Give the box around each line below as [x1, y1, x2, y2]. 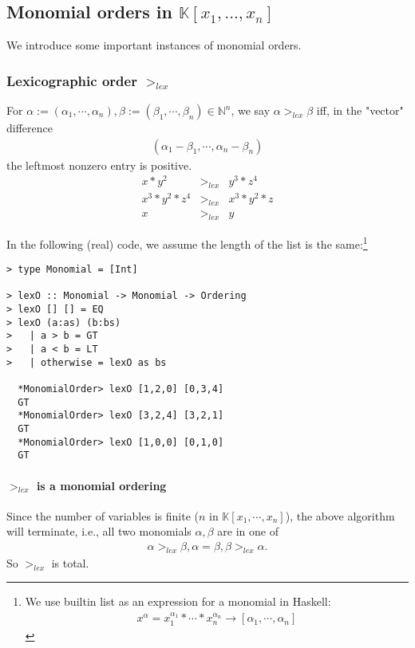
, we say [231, 102, 271, 119]
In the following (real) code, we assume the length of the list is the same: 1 [6, 233, 368, 252]
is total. [51, 554, 89, 571]
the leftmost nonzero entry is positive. [6, 156, 192, 173]
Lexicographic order [6, 70, 137, 90]
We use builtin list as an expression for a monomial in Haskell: [25, 593, 331, 610]
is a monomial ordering [36, 477, 167, 493]
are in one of [217, 523, 279, 540]
